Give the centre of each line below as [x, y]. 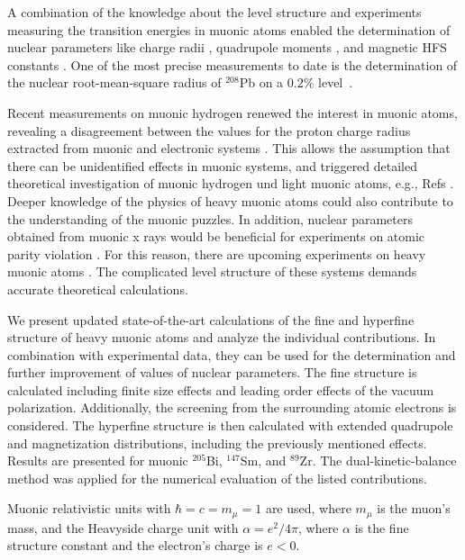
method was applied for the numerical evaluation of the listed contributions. [217, 478]
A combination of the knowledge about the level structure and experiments [214, 12]
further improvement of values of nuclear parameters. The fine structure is [212, 372]
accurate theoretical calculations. [98, 289]
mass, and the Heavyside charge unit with [123, 527]
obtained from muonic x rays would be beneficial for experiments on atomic [216, 236]
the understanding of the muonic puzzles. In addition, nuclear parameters [210, 218]
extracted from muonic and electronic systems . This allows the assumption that [229, 148]
